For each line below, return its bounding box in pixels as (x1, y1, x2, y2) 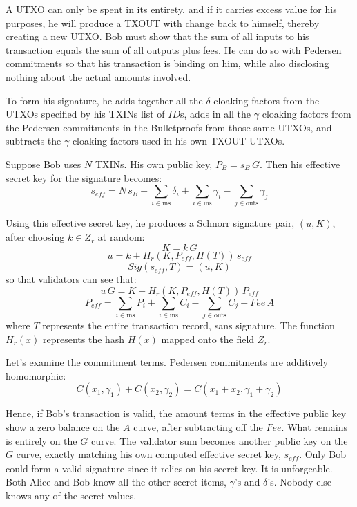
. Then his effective (259, 156, 340, 171)
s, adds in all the (180, 107, 251, 121)
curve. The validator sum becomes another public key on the (90, 433, 348, 448)
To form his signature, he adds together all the (6, 93, 203, 107)
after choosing (6, 230, 65, 244)
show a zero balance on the (6, 419, 120, 434)
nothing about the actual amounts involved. (6, 69, 191, 84)
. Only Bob (299, 447, 346, 461)
